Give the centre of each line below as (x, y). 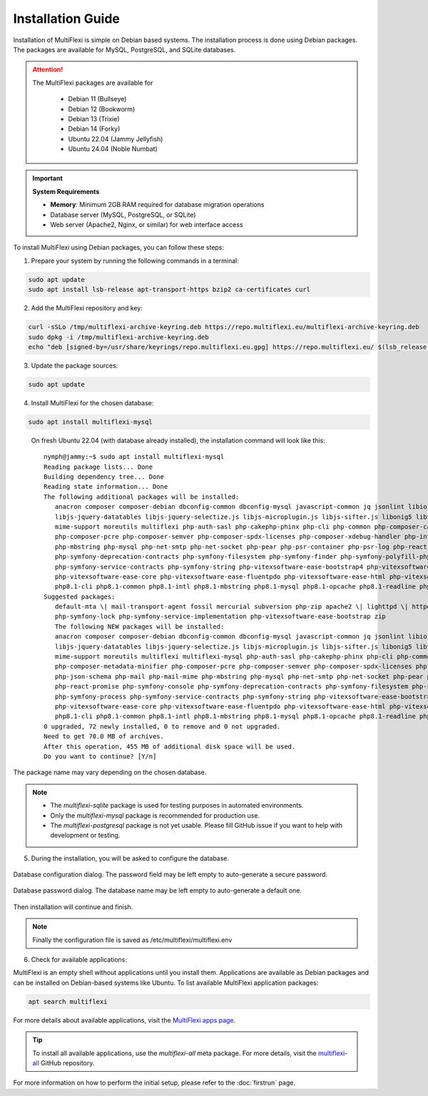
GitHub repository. (67, 1062)
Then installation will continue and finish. (73, 907)
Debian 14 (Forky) (94, 129)
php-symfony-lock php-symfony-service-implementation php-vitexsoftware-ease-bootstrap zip (220, 616)
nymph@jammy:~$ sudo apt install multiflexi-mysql (134, 457)
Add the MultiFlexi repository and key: (87, 308)
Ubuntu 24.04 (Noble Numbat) (113, 149)
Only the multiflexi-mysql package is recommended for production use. (155, 815)
